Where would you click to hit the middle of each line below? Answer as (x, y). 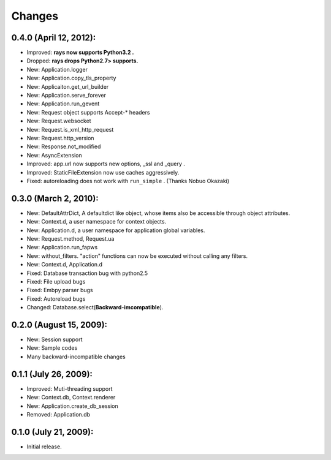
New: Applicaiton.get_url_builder (68, 86)
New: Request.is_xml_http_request (70, 129)
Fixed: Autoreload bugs (56, 299)
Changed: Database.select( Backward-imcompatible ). (95, 307)
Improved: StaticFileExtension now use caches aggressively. (103, 172)
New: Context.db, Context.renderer (71, 398)
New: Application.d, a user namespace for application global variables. (116, 230)
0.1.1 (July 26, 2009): (52, 374)
